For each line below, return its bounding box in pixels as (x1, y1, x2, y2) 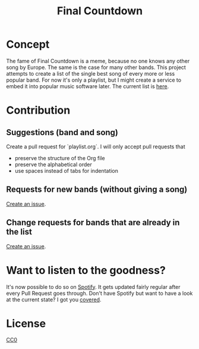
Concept (6, 38, 50, 51)
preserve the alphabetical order (14, 161, 92, 168)
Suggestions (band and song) (6, 127, 119, 138)
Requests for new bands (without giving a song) (6, 185, 188, 195)
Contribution (6, 104, 71, 117)
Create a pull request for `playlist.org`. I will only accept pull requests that (6, 143, 185, 150)
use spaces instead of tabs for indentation (14, 167, 119, 174)
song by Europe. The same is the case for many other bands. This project (6, 64, 186, 71)
